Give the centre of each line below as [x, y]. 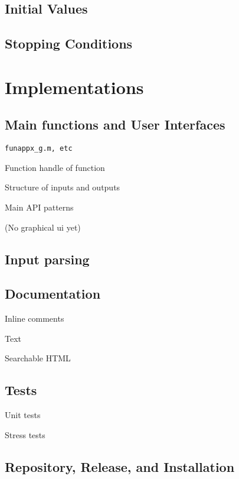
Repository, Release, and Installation [120, 466]
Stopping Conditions [69, 43]
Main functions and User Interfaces [115, 124]
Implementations [74, 87]
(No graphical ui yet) [43, 227]
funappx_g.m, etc [39, 149]
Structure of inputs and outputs [63, 187]
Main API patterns [39, 207]
